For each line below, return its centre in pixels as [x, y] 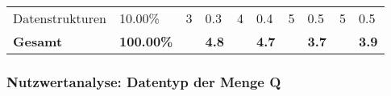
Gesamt [38, 41]
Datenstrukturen [60, 18]
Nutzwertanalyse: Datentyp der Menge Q [144, 81]
